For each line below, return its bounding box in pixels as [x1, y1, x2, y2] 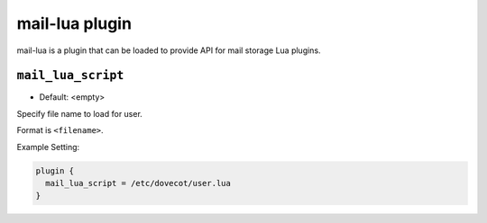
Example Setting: [16, 141, 80, 152]
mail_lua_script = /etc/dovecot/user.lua [45, 178, 232, 188]
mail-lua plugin [16, 13, 133, 33]
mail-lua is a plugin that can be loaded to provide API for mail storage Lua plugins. [16, 45, 321, 56]
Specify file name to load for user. [16, 108, 143, 119]
